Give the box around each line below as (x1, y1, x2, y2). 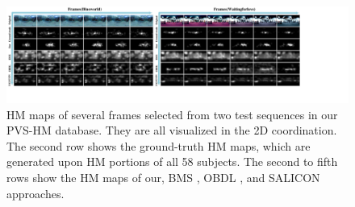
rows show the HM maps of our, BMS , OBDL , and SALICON (6, 169, 320, 186)
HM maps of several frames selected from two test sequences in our (6, 106, 338, 122)
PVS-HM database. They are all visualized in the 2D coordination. (6, 122, 337, 139)
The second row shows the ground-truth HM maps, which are (6, 137, 311, 154)
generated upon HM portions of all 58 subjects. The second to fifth (6, 153, 338, 170)
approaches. (6, 184, 65, 201)
